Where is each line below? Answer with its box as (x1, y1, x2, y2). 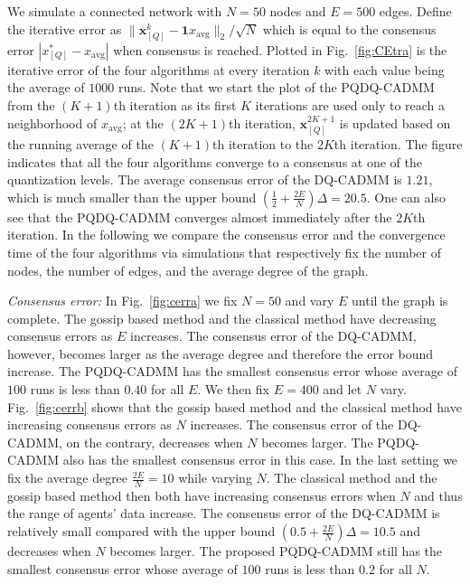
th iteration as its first (113, 95, 237, 114)
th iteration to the (212, 134, 314, 153)
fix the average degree (7, 468, 128, 487)
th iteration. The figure (334, 134, 463, 153)
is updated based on (339, 113, 451, 132)
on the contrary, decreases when (66, 432, 243, 451)
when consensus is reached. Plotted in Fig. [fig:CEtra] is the (113, 40, 447, 59)
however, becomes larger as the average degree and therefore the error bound (7, 344, 434, 363)
